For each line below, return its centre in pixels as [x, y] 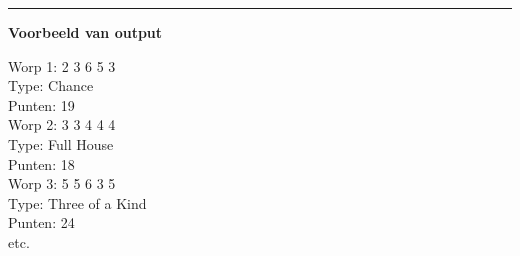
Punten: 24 [41, 222]
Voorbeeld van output [85, 32]
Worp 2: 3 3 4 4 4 [62, 124]
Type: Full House [61, 143]
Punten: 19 [41, 104]
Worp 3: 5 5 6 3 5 [62, 183]
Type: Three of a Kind [77, 202]
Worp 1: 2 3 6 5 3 [62, 65]
